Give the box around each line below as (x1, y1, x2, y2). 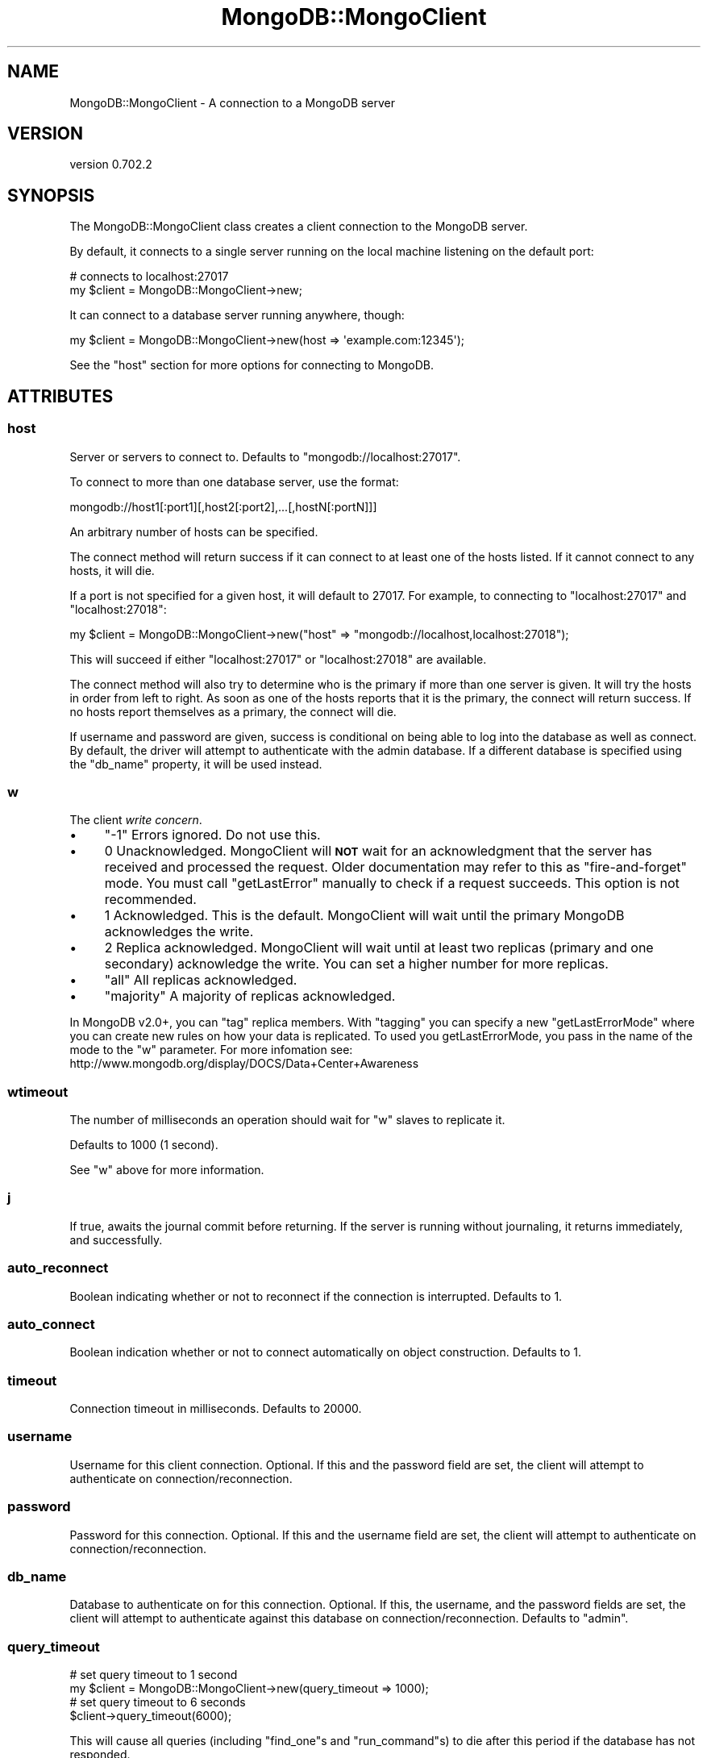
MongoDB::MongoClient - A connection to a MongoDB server (69, 95, 396, 110)
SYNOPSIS (7, 185, 95, 206)
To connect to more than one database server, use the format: (69, 474, 399, 489)
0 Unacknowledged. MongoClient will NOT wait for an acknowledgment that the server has (104, 843, 652, 860)
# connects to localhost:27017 (69, 269, 229, 284)
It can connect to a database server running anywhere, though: (69, 308, 405, 323)
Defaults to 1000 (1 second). (69, 1138, 218, 1152)
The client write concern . (69, 813, 202, 827)
